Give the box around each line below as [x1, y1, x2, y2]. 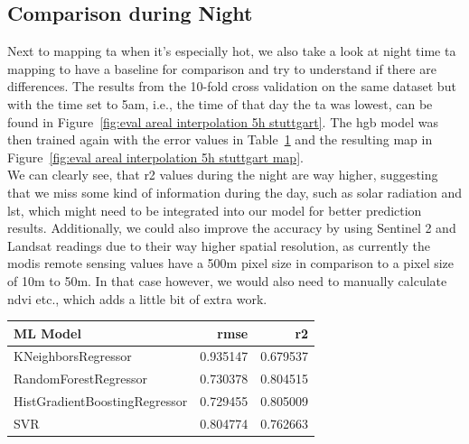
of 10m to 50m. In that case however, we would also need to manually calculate [7, 271, 447, 290]
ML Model [14, 323, 81, 342]
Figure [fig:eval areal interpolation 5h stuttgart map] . [7, 147, 304, 166]
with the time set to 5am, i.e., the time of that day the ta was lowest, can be [7, 94, 433, 113]
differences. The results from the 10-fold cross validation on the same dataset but [7, 77, 456, 96]
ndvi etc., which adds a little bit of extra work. [7, 289, 267, 308]
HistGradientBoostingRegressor [14, 392, 188, 411]
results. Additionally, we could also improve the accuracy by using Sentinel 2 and [7, 218, 456, 237]
